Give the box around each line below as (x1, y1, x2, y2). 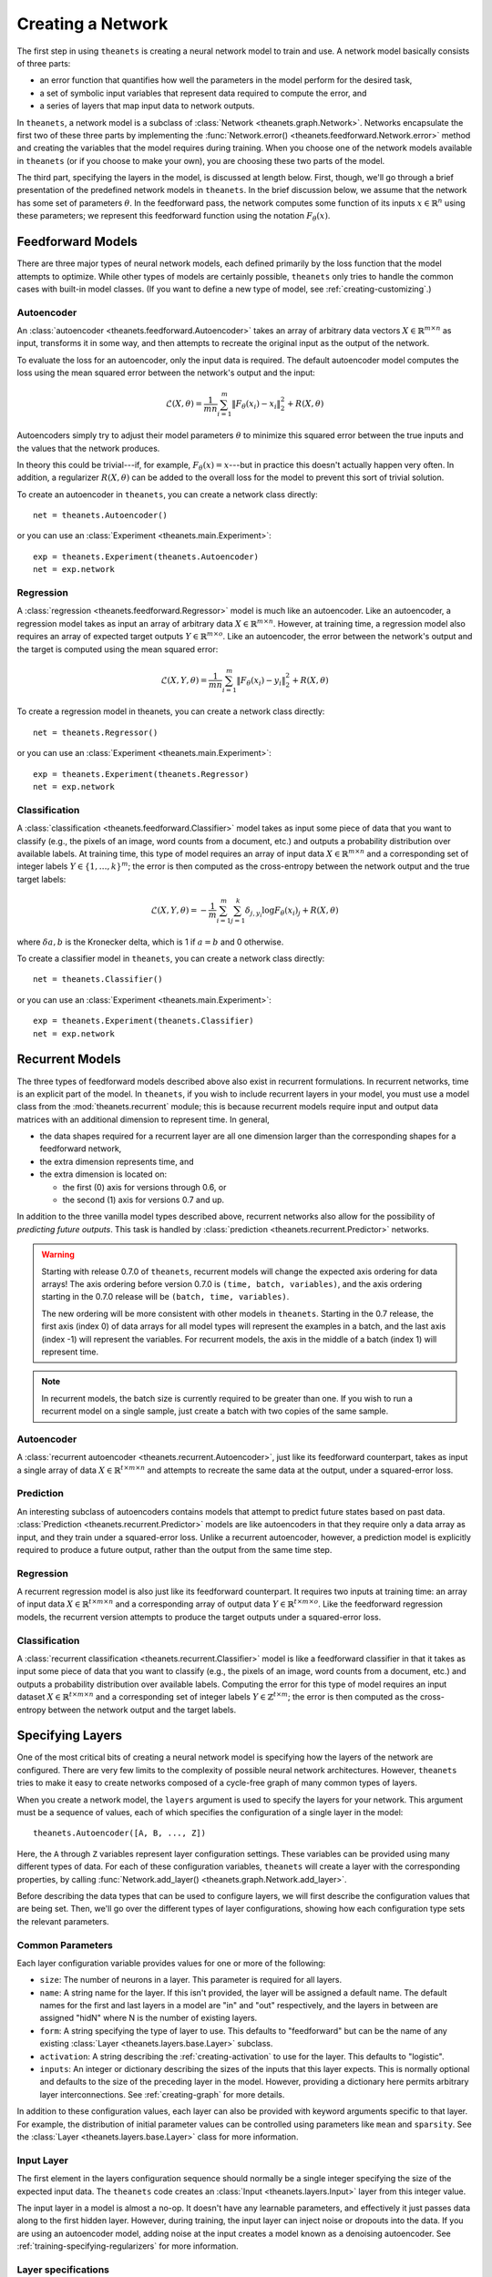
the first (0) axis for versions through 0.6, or (62, 1181, 227, 1192)
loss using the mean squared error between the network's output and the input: (16, 367, 316, 378)
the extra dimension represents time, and (39, 1156, 195, 1167)
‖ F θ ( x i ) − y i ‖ (236, 675, 286, 688)
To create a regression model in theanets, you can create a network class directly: (16, 706, 325, 717)
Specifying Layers (16, 1728, 123, 1743)
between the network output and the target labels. (47, 1704, 237, 1715)
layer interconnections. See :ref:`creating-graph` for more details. (39, 2088, 285, 2099)
